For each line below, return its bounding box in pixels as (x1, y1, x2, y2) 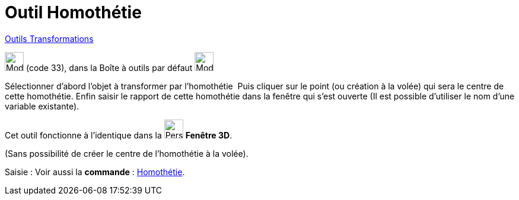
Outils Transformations (5, 33, 94, 44)
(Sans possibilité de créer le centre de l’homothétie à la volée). (5, 148, 249, 159)
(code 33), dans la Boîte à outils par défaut (26, 62, 193, 73)
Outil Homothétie (5, 2, 142, 22)
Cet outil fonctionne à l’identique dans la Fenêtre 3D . (5, 130, 233, 140)
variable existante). (5, 101, 79, 111)
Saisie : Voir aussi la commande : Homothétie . (5, 166, 185, 177)
